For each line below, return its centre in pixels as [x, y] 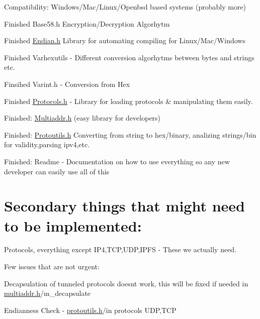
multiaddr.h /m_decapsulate [48, 293]
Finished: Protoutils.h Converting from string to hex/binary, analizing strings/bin [130, 134]
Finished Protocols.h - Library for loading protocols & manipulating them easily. [128, 101]
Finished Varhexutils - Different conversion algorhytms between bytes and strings [129, 57]
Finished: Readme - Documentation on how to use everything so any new [117, 161]
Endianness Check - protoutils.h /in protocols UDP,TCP [90, 310]
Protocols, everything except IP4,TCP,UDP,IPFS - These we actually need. [120, 249]
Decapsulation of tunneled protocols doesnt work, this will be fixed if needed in [126, 283]
